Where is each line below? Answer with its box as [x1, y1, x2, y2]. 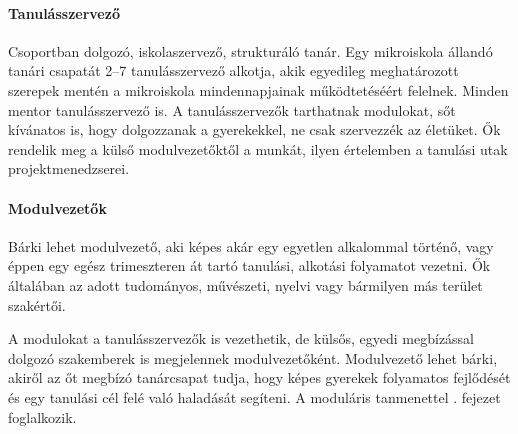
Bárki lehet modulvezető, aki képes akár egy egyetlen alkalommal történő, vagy [8, 235, 494, 256]
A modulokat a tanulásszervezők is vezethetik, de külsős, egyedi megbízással [8, 328, 475, 349]
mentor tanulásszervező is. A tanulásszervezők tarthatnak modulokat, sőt [8, 99, 456, 120]
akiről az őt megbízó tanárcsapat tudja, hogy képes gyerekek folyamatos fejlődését [8, 367, 511, 388]
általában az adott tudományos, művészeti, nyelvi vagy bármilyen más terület [8, 274, 483, 295]
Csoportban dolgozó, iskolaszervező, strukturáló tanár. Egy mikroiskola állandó [8, 40, 493, 61]
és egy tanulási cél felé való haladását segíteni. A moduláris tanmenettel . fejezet [8, 386, 501, 407]
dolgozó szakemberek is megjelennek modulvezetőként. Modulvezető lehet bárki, [8, 347, 498, 368]
